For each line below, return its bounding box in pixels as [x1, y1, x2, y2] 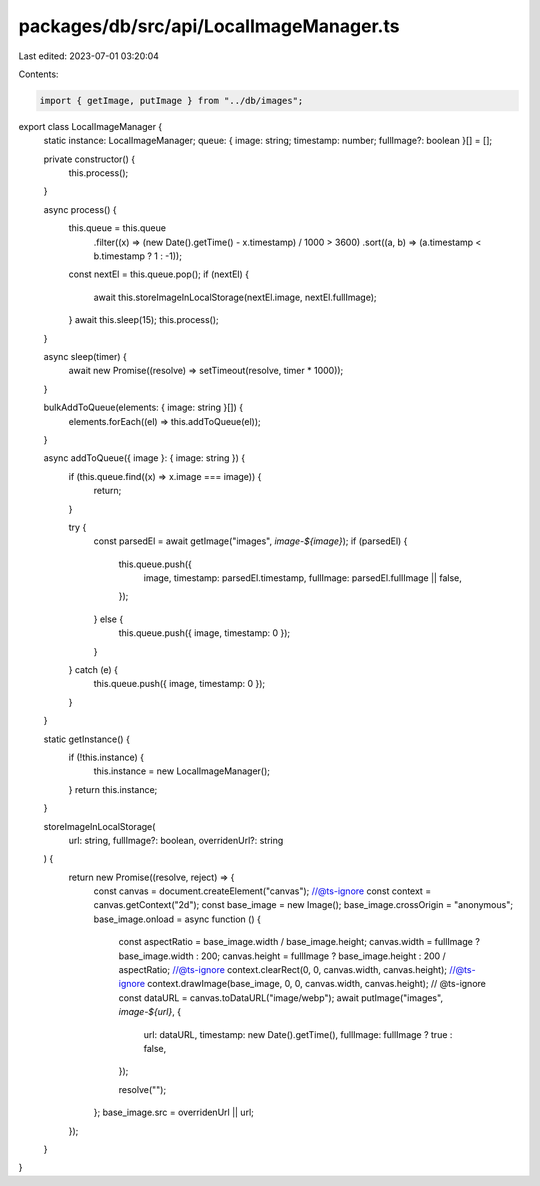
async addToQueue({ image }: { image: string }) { [43, 452, 246, 464]
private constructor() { [43, 153, 135, 165]
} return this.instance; [68, 783, 158, 795]
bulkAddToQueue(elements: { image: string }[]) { [43, 401, 244, 414]
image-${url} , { [118, 1006, 182, 1018]
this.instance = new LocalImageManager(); [93, 765, 270, 777]
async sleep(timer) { [43, 350, 127, 362]
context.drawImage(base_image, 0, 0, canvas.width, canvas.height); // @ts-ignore [146, 978, 487, 990]
